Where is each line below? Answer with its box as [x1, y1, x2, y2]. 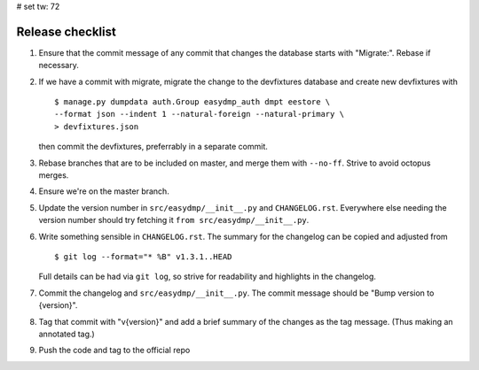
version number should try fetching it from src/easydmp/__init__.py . [38, 215, 310, 226]
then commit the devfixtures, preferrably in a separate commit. [38, 142, 268, 152]
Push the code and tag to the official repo [38, 345, 191, 356]
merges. [38, 170, 69, 181]
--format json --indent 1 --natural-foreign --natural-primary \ [54, 109, 345, 119]
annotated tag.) [38, 328, 95, 339]
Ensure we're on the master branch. [38, 186, 170, 197]
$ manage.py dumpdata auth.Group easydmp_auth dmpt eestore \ [54, 97, 331, 107]
